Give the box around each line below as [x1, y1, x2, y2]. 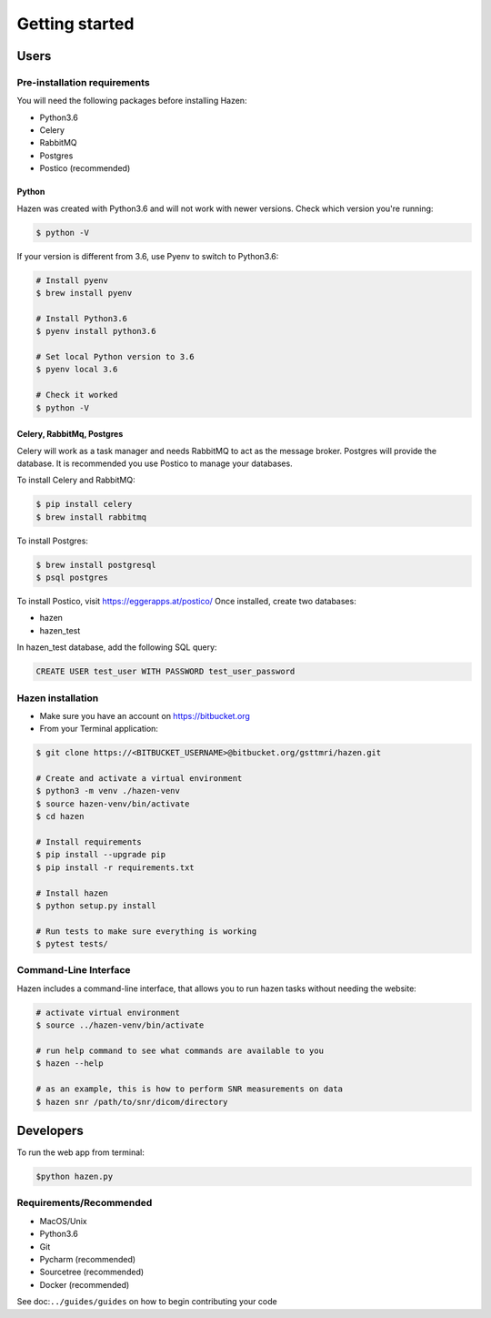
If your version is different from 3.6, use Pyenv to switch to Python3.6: [16, 250, 279, 261]
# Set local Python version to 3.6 [35, 351, 195, 361]
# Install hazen [35, 887, 109, 898]
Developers [16, 1122, 84, 1138]
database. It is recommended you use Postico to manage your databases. [16, 458, 293, 469]
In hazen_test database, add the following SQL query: [16, 642, 217, 653]
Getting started [16, 14, 135, 34]
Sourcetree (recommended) [39, 1266, 145, 1278]
